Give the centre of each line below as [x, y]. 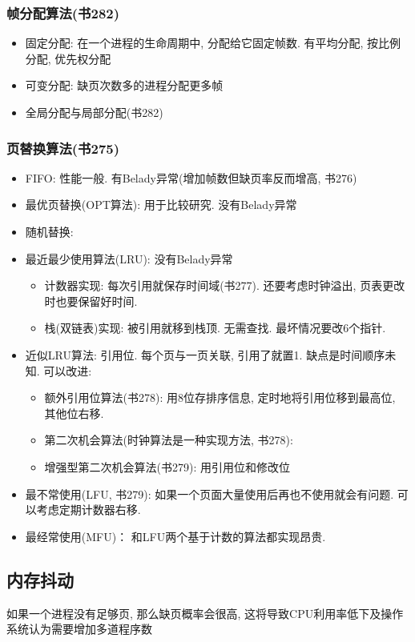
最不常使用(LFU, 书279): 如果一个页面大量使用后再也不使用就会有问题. [210, 494]
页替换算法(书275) [63, 148]
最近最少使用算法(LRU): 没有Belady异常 [129, 258]
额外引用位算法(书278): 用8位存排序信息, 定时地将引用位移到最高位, [220, 397]
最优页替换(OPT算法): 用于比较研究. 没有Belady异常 [161, 205]
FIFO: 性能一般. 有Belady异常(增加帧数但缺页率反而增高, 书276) [191, 177]
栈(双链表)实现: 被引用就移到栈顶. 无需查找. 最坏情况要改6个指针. [215, 328]
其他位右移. [74, 413]
